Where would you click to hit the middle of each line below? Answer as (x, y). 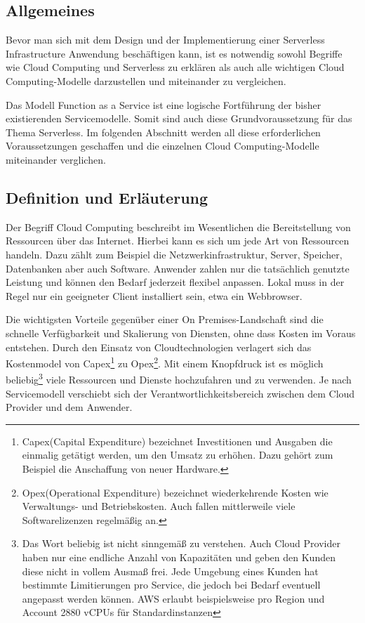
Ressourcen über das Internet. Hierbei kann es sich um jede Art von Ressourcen (178, 241)
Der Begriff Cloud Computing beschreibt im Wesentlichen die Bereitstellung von (178, 227)
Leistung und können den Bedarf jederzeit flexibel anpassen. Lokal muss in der (175, 282)
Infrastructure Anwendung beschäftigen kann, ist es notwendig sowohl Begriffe (174, 53)
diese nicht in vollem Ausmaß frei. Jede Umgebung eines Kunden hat (170, 571)
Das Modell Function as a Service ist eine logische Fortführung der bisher (164, 104)
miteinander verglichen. (56, 159)
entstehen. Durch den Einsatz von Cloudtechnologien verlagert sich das (159, 347)
